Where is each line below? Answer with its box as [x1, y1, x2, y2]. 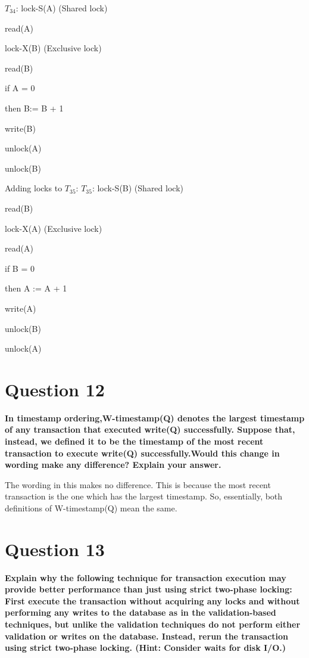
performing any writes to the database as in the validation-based [5, 606, 276, 619]
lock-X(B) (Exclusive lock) [5, 42, 102, 54]
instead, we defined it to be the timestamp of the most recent [5, 435, 264, 447]
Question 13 [5, 536, 105, 561]
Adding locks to [5, 182, 63, 194]
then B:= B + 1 [5, 101, 64, 114]
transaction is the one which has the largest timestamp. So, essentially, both [5, 490, 283, 502]
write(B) [5, 122, 36, 134]
